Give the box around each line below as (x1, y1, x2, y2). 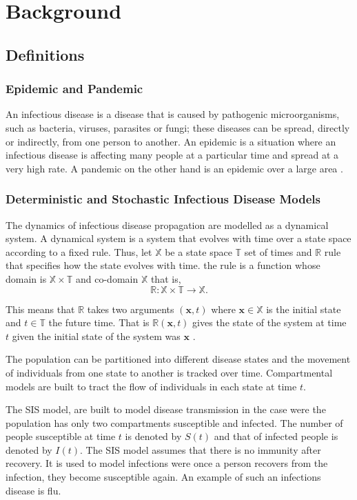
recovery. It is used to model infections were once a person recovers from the (6, 456, 328, 470)
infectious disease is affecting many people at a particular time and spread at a (6, 148, 339, 162)
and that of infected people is (214, 429, 338, 443)
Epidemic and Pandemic (6, 80, 143, 97)
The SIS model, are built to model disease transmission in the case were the (6, 402, 326, 417)
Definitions (6, 43, 85, 65)
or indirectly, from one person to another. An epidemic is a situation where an (6, 134, 336, 148)
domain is (6, 271, 47, 286)
